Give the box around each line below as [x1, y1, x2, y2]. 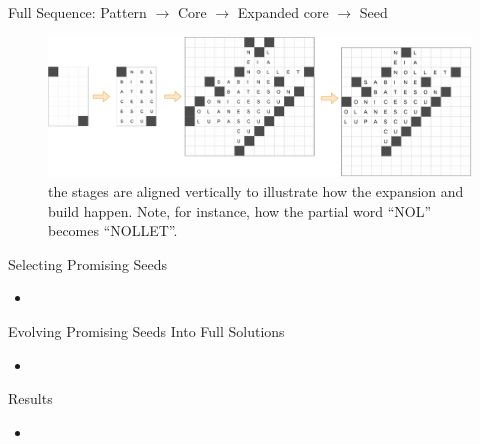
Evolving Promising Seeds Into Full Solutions [8, 320, 285, 341]
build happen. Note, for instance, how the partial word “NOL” [48, 200, 432, 221]
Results [8, 388, 53, 409]
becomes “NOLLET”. [48, 220, 178, 241]
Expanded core [237, 2, 329, 22]
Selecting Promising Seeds [8, 253, 168, 274]
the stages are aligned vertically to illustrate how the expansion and [48, 180, 464, 201]
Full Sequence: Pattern [8, 2, 147, 22]
